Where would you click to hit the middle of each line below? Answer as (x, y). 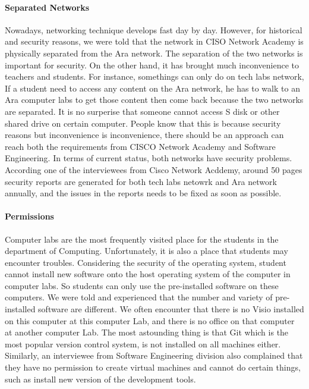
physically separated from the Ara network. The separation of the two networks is (154, 53)
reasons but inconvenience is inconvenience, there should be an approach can (144, 135)
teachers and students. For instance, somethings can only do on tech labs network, (154, 76)
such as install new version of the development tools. (100, 379)
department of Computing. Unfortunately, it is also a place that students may (146, 251)
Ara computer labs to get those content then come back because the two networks (154, 100)
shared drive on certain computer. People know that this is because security (143, 123)
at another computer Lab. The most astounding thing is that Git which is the (147, 332)
